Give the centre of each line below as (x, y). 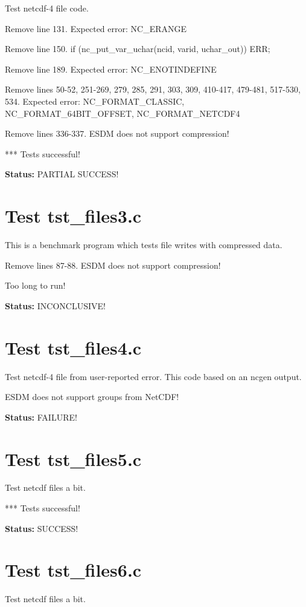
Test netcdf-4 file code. (47, 8)
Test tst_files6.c (73, 570)
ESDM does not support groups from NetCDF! (92, 397)
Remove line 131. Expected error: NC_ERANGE (96, 28)
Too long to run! (35, 285)
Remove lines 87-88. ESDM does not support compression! (113, 265)
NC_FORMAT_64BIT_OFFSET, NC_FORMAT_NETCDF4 (123, 113)
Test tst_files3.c (73, 216)
